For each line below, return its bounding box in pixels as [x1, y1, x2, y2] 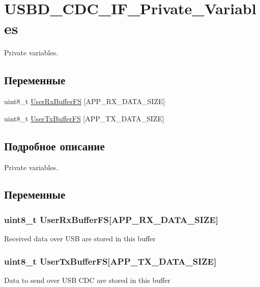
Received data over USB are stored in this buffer [4, 233, 156, 244]
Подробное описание [4, 138, 105, 153]
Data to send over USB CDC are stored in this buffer [4, 274, 170, 285]
